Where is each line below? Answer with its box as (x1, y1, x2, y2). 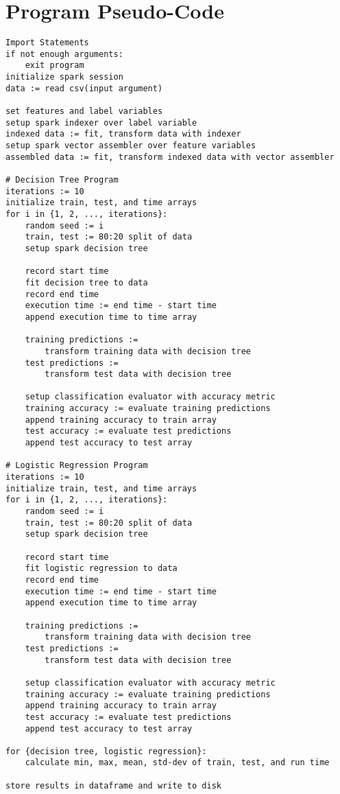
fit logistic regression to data (25, 563, 178, 574)
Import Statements (5, 38, 89, 48)
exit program (25, 60, 84, 71)
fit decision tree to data (25, 277, 148, 288)
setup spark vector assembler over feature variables (5, 141, 256, 151)
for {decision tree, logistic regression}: (5, 746, 207, 756)
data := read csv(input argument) (5, 83, 163, 93)
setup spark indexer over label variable (5, 117, 197, 128)
